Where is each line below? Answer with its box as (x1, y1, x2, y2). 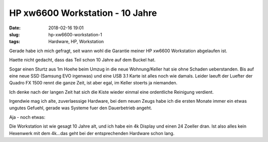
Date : (9, 25, 21, 31)
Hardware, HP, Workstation (48, 39, 104, 45)
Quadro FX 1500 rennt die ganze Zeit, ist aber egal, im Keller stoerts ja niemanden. (9, 80, 178, 86)
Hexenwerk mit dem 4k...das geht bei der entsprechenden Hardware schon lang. (9, 130, 175, 136)
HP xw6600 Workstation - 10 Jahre (9, 7, 157, 18)
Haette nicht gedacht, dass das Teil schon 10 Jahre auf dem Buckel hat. (9, 57, 156, 63)
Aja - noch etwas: (9, 114, 46, 120)
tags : (9, 39, 20, 45)
